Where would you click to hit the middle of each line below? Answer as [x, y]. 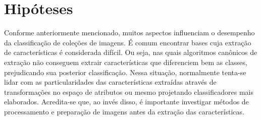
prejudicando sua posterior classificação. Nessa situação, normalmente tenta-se [125, 72]
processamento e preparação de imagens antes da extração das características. [124, 111]
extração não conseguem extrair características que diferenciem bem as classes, [126, 62]
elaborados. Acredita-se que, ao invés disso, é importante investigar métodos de [126, 102]
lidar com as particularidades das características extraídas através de [110, 82]
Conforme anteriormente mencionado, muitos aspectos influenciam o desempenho [129, 33]
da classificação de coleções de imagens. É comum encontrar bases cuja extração [128, 42]
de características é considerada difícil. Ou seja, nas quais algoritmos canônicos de [131, 52]
